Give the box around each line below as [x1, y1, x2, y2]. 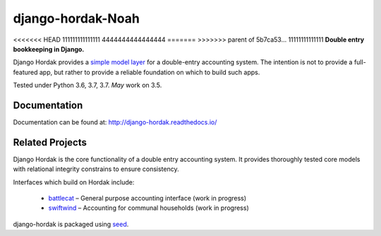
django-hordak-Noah [13, 11, 140, 26]
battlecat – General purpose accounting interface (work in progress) [48, 194, 247, 203]
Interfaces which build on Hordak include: [13, 177, 135, 187]
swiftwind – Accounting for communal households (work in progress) [48, 203, 250, 212]
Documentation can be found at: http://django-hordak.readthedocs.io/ [13, 118, 217, 126]
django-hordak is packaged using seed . [13, 220, 129, 228]
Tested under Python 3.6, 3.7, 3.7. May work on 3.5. [13, 81, 162, 90]
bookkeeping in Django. [13, 45, 85, 53]
